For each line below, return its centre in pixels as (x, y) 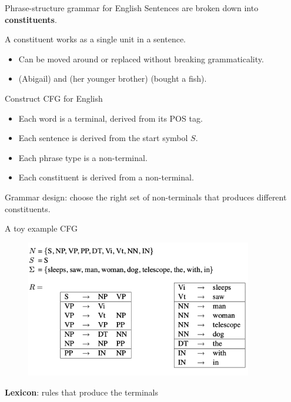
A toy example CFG (41, 228)
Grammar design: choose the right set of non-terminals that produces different (146, 197)
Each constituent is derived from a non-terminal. (106, 177)
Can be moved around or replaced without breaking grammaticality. (141, 58)
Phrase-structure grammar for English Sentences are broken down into (132, 8)
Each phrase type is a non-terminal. (83, 157)
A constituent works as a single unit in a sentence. (95, 39)
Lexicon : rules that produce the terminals (81, 392)
